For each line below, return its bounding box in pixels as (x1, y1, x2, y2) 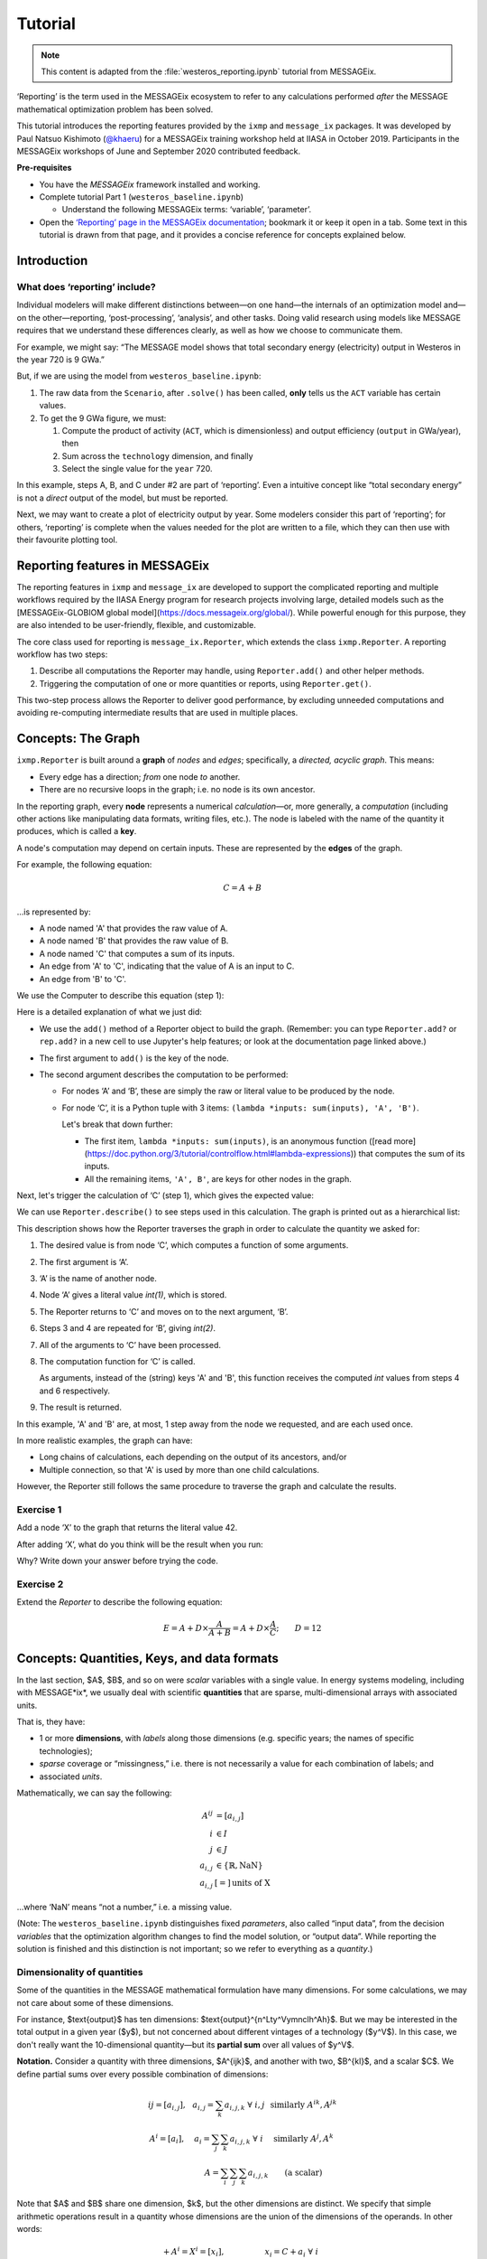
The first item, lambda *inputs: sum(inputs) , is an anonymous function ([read (84, 1135, 392, 1147)
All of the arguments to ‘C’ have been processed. (39, 1339, 221, 1350)
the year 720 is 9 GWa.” (16, 353, 106, 365)
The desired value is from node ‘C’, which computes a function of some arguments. (39, 1240, 349, 1251)
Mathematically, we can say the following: (16, 1787, 172, 1798)
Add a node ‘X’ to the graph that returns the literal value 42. (16, 1523, 238, 1533)
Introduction (16, 253, 88, 268)
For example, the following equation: (16, 859, 152, 870)
